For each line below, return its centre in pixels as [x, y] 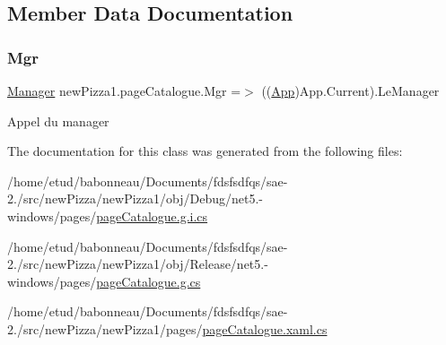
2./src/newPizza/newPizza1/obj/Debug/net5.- [135, 198]
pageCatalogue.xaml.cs [265, 328]
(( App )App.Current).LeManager [350, 91]
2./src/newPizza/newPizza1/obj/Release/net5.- [138, 264]
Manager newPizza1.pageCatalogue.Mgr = [124, 91]
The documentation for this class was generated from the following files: [205, 151]
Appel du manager [58, 121]
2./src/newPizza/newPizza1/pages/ [105, 328]
